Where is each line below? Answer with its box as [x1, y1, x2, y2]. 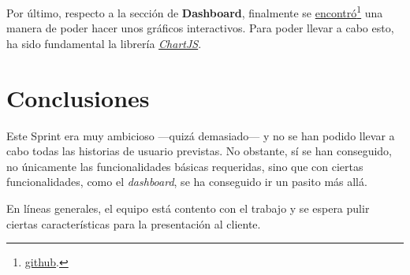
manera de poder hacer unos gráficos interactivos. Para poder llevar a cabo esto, [6, 20, 394, 36]
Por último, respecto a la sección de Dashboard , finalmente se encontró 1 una [6, 2, 383, 20]
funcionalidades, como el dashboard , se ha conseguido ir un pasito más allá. [6, 173, 367, 190]
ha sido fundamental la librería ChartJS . [6, 35, 202, 51]
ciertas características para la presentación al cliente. [6, 215, 261, 232]
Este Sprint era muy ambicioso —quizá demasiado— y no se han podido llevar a [6, 127, 395, 143]
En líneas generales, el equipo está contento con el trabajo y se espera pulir [6, 199, 370, 216]
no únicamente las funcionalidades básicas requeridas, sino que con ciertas [6, 158, 363, 174]
